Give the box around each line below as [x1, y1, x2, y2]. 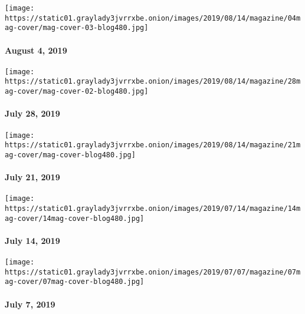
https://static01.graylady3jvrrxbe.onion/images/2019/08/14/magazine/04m [5, 14, 301, 22]
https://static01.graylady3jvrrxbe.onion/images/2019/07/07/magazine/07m [5, 267, 301, 276]
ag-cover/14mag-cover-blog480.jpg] [5, 214, 145, 223]
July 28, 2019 [5, 107, 60, 120]
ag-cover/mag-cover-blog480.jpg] [5, 150, 136, 159]
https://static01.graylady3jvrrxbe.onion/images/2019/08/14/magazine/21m [5, 141, 301, 150]
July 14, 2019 [5, 234, 60, 246]
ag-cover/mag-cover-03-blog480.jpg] [5, 24, 149, 32]
